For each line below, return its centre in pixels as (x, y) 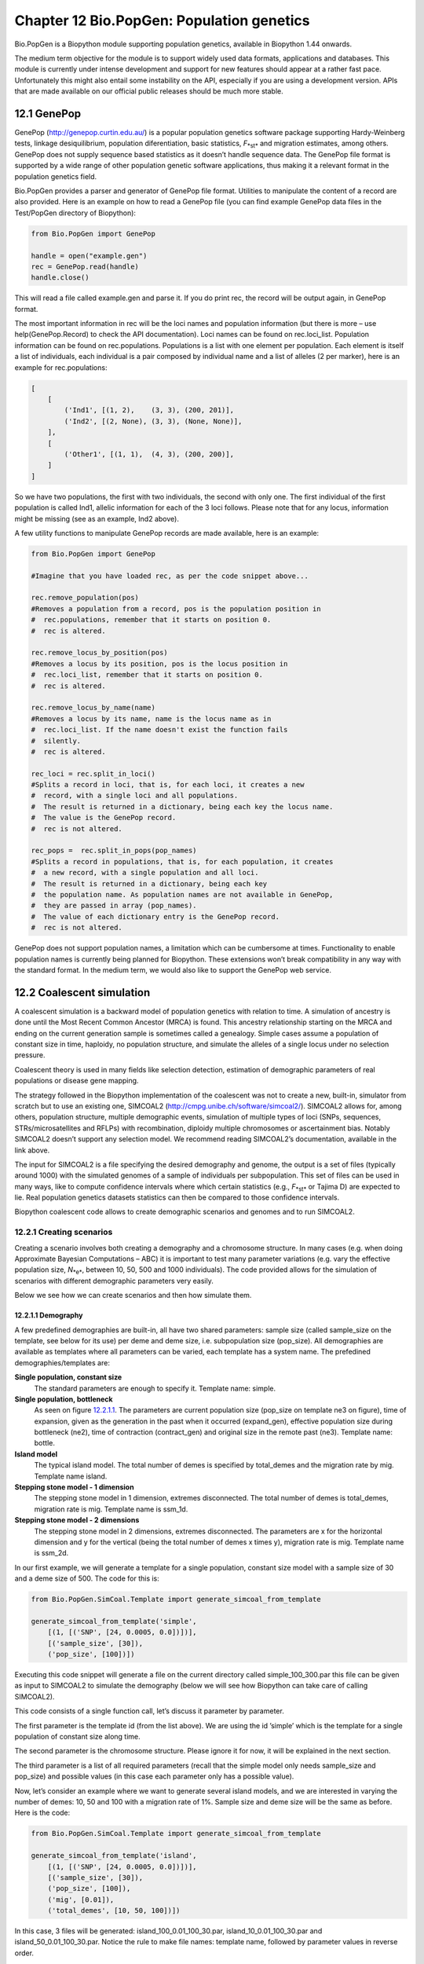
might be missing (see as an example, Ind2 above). (97, 518)
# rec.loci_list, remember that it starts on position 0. (147, 675)
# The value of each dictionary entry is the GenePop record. (155, 916)
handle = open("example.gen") (89, 256)
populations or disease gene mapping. (77, 1081)
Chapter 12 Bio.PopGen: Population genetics (162, 20)
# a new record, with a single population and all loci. (145, 873)
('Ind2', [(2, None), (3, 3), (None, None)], (153, 421)
